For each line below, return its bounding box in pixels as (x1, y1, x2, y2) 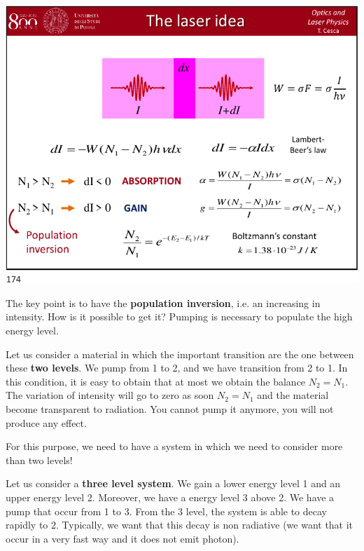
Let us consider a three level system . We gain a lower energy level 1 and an (6, 476, 341, 491)
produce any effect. (6, 415, 87, 430)
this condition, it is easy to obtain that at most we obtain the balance (6, 374, 306, 388)
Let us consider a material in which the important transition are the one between (6, 346, 354, 361)
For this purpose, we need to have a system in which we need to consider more (6, 439, 343, 454)
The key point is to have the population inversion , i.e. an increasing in (6, 295, 321, 310)
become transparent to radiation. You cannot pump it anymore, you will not (6, 401, 334, 416)
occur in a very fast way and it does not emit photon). (6, 531, 239, 545)
